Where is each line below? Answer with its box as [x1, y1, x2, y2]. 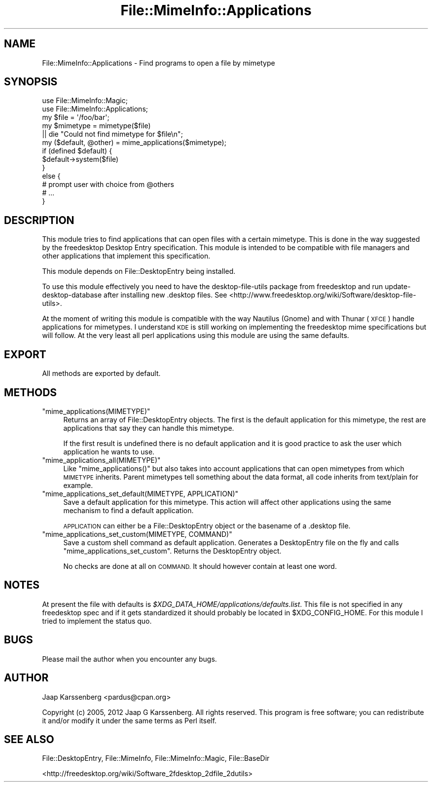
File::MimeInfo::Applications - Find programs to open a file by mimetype [42, 58, 275, 67]
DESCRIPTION [4, 214, 74, 226]
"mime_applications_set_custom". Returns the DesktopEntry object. [63, 546, 282, 555]
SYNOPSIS [4, 75, 58, 88]
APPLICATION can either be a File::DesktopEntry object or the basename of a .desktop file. [63, 521, 351, 530]
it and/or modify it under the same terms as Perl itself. [42, 716, 217, 725]
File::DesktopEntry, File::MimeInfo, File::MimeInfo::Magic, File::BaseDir [42, 754, 270, 763]
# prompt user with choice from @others [42, 180, 174, 189]
